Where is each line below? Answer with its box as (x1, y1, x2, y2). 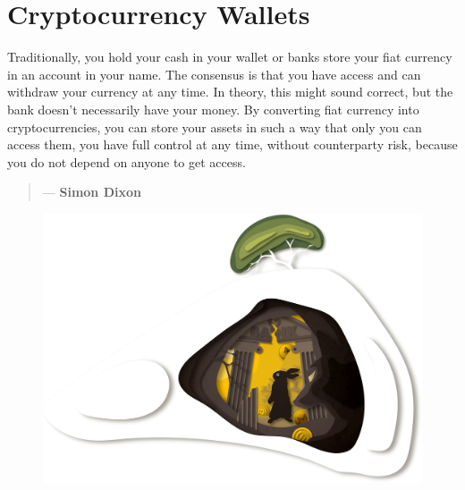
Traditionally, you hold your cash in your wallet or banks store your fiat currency (7, 47, 452, 66)
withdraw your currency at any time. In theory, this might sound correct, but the (7, 82, 453, 101)
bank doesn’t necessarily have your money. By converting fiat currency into (7, 99, 419, 118)
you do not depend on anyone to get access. (7, 152, 246, 171)
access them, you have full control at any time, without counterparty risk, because (7, 135, 458, 154)
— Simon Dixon (42, 182, 141, 201)
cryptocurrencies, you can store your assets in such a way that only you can (7, 117, 422, 136)
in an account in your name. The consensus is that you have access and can (7, 64, 421, 83)
